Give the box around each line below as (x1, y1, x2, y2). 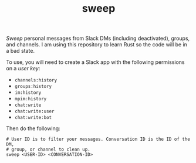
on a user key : (6, 65, 40, 72)
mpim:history (14, 96, 47, 102)
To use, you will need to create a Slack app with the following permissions (6, 59, 185, 66)
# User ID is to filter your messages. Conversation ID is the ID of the (6, 137, 191, 142)
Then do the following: (6, 125, 60, 132)
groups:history (14, 84, 52, 90)
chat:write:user (14, 108, 55, 114)
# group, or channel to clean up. (6, 147, 91, 152)
